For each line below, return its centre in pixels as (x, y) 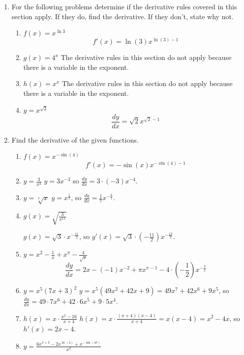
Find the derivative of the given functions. (75, 139)
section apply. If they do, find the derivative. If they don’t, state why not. (122, 16)
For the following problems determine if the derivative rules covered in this (124, 6)
